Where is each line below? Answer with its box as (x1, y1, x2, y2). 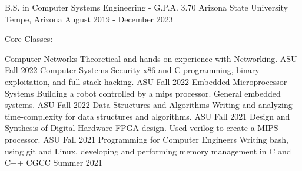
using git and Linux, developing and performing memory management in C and (5, 144, 291, 157)
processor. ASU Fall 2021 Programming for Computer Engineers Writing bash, (5, 133, 288, 145)
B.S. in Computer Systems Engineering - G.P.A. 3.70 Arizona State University (5, 1, 288, 13)
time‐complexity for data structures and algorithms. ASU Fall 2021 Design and (5, 110, 290, 122)
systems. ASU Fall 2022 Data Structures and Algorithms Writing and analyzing (5, 98, 293, 111)
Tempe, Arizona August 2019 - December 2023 (5, 12, 173, 25)
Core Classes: (5, 32, 53, 45)
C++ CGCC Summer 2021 (5, 156, 102, 169)
